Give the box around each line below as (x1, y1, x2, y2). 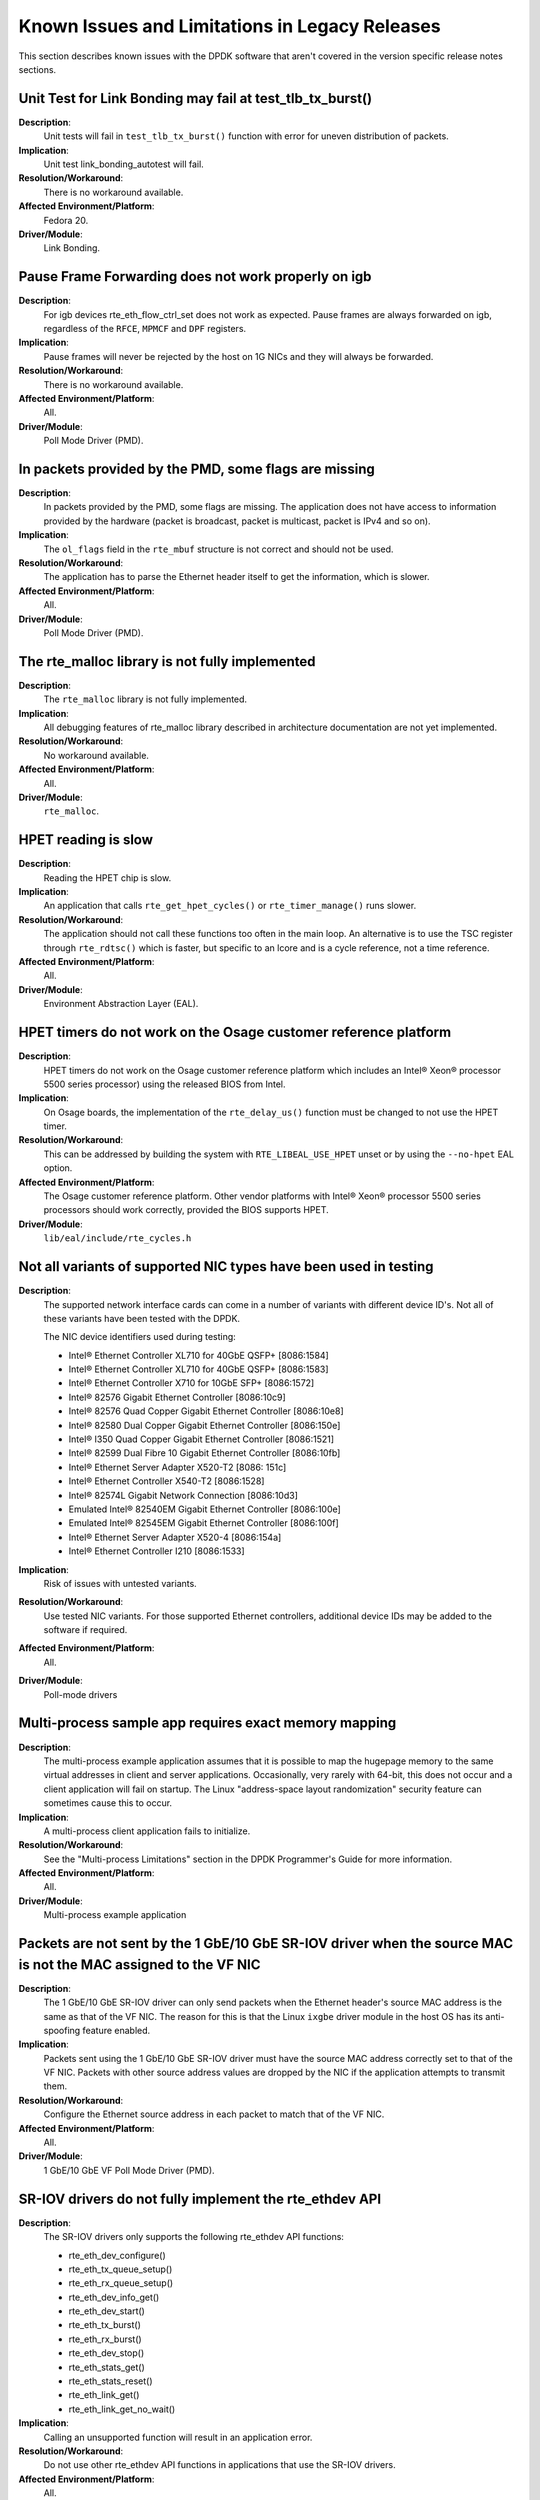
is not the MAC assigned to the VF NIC (18, 1956, 261, 1973)
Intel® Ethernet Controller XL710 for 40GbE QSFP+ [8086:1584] (68, 1349, 329, 1361)
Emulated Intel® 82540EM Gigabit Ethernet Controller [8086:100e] (68, 1503, 342, 1515)
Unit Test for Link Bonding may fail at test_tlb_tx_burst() (18, 90, 373, 107)
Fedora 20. (43, 214, 89, 226)
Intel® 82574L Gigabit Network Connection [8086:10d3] (68, 1489, 299, 1501)
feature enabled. (82, 2024, 151, 2036)
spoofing (43, 2024, 81, 2036)
